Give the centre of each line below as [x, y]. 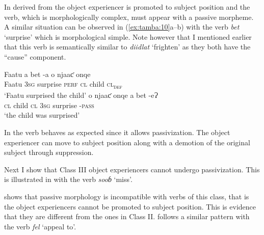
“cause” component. [35, 56]
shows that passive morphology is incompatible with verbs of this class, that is [127, 197]
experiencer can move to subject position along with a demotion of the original [127, 142]
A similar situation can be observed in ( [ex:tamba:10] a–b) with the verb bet [122, 27]
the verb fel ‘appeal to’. [40, 226]
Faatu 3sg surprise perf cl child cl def [63, 84]
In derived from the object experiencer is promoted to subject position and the [127, 7]
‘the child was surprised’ [42, 115]
